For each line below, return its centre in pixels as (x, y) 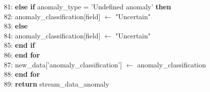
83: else (16, 26)
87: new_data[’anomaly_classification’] (63, 64)
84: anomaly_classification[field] (52, 35)
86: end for (22, 54)
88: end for (22, 74)
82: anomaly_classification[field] (52, 16)
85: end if (19, 45)
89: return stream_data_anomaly (57, 83)
